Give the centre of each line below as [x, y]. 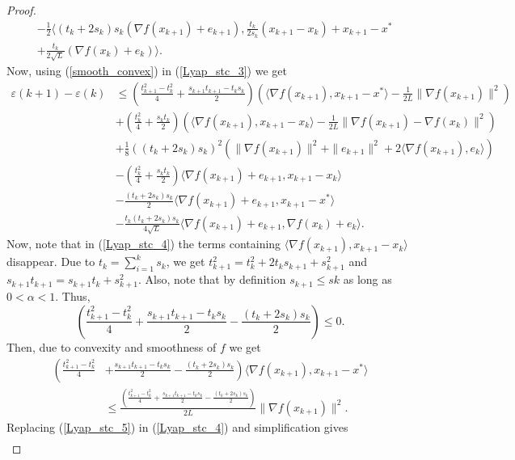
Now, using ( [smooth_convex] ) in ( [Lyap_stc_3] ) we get [147, 71]
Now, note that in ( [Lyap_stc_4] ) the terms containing [144, 244]
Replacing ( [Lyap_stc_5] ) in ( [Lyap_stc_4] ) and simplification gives [177, 426]
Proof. [21, 10]
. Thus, [73, 296]
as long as [367, 279]
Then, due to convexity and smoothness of [112, 346]
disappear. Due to [51, 262]
